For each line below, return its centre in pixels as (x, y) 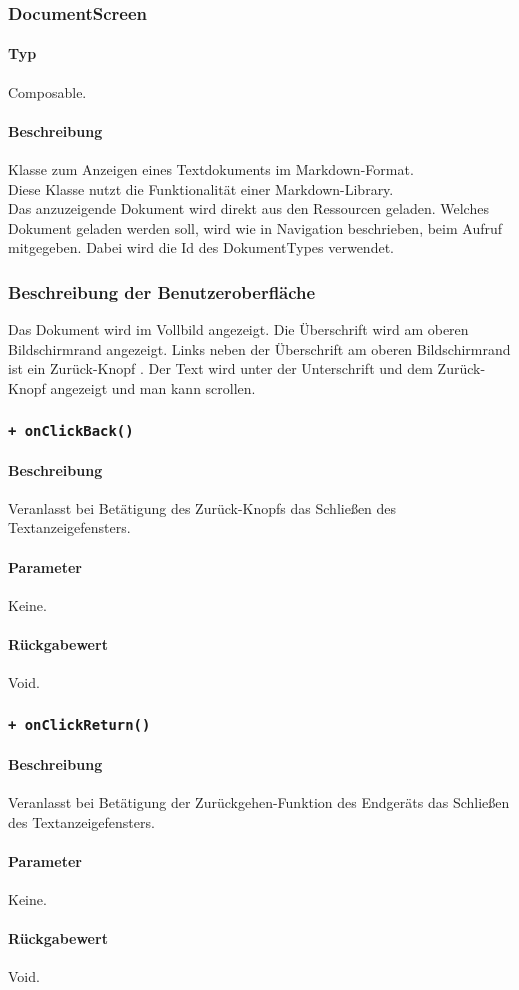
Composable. (47, 91)
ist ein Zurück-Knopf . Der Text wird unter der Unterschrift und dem (220, 368)
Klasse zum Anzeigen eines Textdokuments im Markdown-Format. (211, 169)
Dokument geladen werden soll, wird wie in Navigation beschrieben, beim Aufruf (255, 227)
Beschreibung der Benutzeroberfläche (162, 291)
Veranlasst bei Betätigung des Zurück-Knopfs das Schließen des (202, 507)
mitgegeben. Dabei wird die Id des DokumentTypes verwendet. (201, 247)
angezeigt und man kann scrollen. (153, 388)
